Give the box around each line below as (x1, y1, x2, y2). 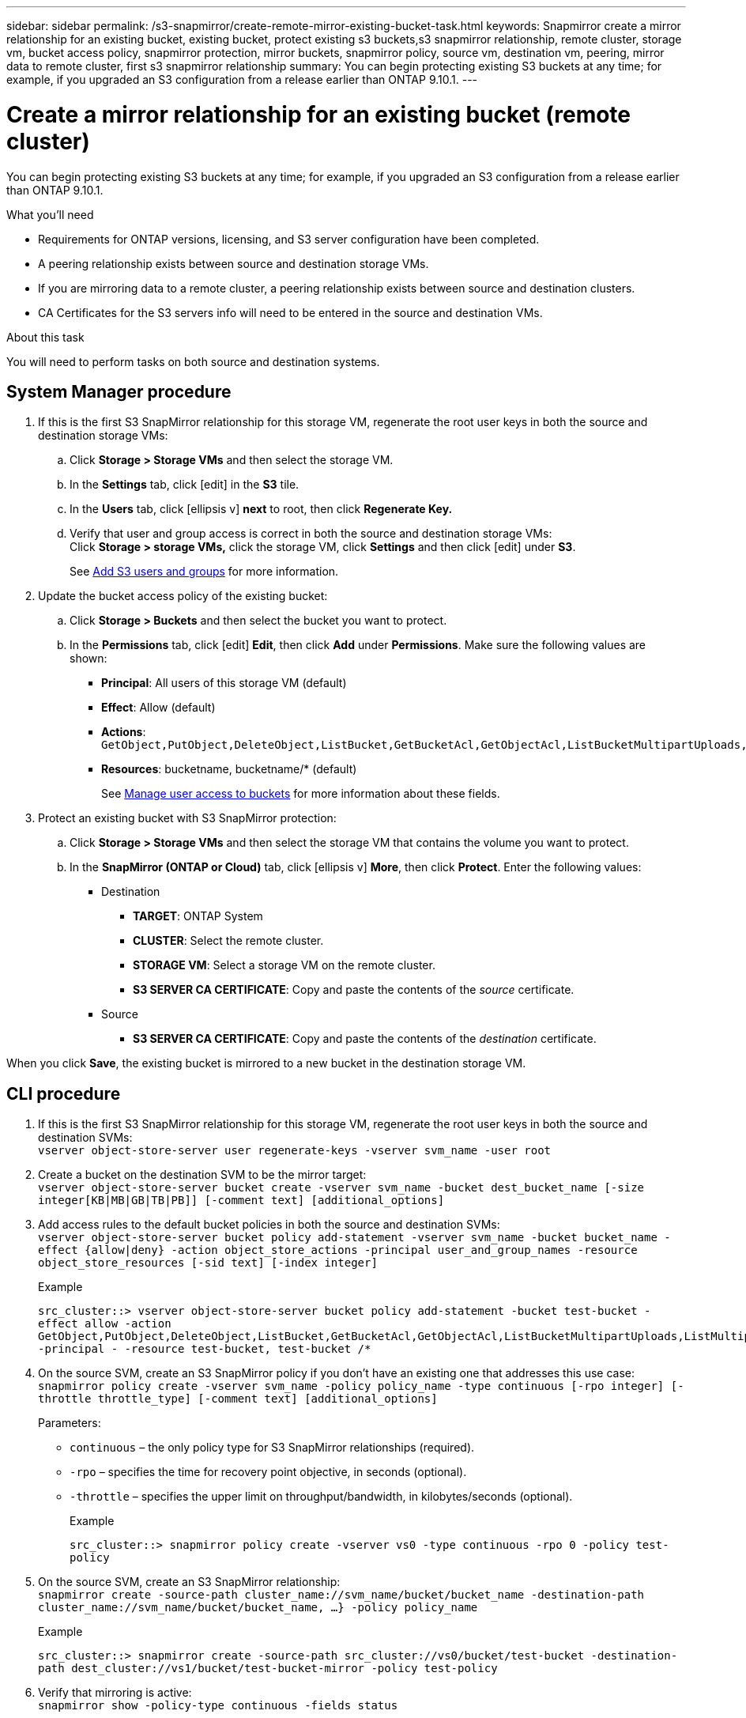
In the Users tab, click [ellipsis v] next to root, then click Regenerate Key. (70, 502, 453, 516)
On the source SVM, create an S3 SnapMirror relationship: (38, 1575, 341, 1589)
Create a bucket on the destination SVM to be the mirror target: (38, 1168, 367, 1182)
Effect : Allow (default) (101, 700, 216, 715)
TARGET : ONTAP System (133, 909, 263, 923)
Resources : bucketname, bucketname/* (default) (101, 762, 357, 776)
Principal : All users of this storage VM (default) (101, 676, 347, 690)
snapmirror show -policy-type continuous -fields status (38, 1699, 398, 1712)
